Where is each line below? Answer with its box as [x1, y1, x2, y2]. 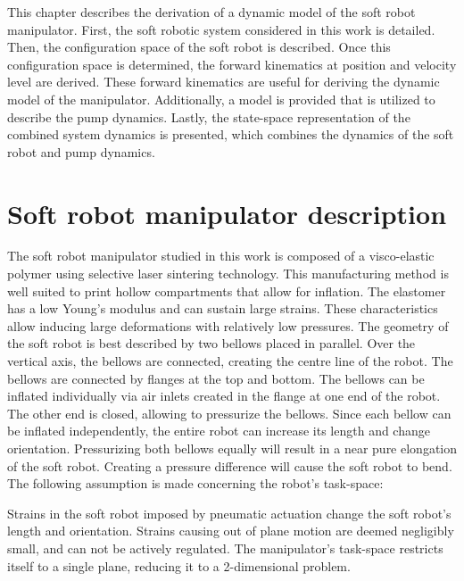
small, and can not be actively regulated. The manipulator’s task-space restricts [7, 538, 443, 557]
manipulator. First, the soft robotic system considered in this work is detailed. [7, 20, 435, 38]
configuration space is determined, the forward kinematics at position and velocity [7, 54, 457, 73]
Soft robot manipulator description [7, 195, 447, 231]
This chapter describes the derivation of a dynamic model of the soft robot [7, 3, 416, 21]
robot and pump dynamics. [7, 142, 155, 161]
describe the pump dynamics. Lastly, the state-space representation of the [7, 107, 410, 126]
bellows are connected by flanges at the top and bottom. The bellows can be [7, 369, 425, 387]
